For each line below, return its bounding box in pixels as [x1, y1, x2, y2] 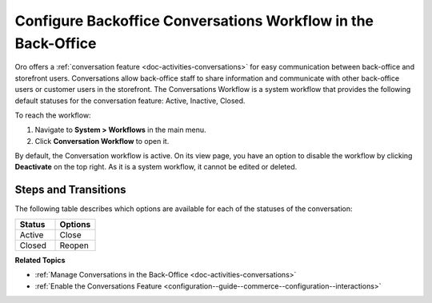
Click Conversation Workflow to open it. [34, 136, 170, 146]
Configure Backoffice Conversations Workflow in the [14, 12, 374, 30]
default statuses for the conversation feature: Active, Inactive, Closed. [14, 96, 246, 106]
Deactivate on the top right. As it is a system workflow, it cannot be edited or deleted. [14, 162, 298, 172]
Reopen [59, 240, 90, 251]
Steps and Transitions [14, 183, 127, 197]
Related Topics [14, 255, 66, 265]
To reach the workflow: [14, 110, 91, 120]
